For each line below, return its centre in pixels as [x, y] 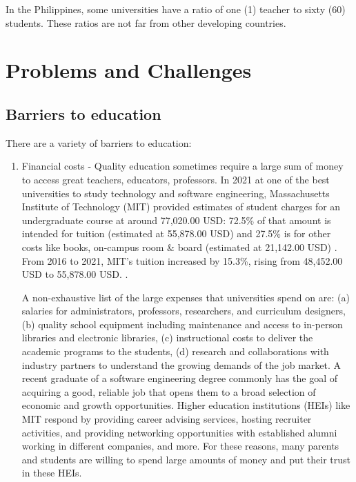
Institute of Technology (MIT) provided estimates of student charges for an [181, 207]
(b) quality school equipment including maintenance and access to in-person [182, 324]
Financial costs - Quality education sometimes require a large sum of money [182, 166]
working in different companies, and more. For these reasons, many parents [180, 446]
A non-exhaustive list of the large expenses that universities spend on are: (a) [186, 297]
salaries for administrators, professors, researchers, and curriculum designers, [184, 311]
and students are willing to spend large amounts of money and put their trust [186, 459]
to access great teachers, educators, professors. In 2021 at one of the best [176, 179]
